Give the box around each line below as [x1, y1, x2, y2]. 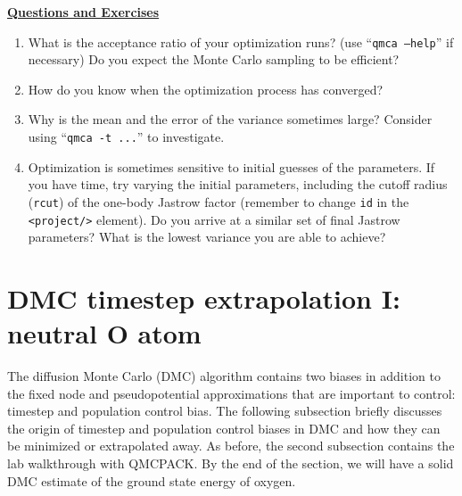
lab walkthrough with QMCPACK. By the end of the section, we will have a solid [7, 454, 454, 473]
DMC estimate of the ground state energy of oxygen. [7, 471, 296, 490]
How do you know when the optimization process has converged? [28, 79, 384, 98]
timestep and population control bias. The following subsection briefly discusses [7, 401, 442, 420]
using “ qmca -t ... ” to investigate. [28, 128, 225, 146]
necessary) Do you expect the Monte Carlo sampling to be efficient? [28, 50, 400, 69]
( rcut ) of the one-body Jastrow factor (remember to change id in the [28, 192, 409, 211]
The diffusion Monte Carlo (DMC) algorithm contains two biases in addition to [7, 367, 441, 385]
